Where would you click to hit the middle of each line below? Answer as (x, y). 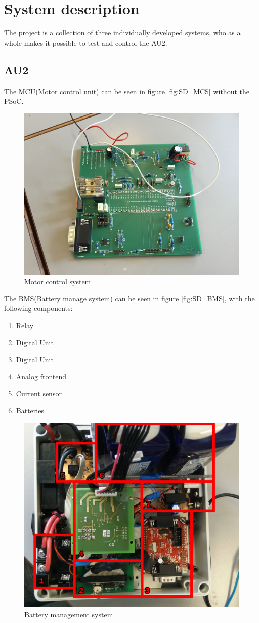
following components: (38, 308)
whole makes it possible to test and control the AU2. (86, 42)
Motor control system (58, 281)
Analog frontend (41, 376)
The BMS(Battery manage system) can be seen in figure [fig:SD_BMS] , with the (129, 298)
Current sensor (39, 393)
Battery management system (69, 614)
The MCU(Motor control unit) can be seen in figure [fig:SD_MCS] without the (127, 91)
